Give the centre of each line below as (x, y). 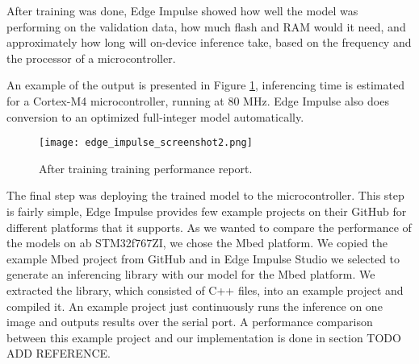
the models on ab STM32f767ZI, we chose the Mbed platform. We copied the (197, 243)
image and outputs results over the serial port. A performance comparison (190, 322)
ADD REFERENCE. (59, 353)
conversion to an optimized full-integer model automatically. (155, 116)
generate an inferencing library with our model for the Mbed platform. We (191, 274)
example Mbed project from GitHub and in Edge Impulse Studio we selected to (203, 258)
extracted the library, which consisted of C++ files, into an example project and (205, 290)
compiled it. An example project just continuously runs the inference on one (195, 306)
